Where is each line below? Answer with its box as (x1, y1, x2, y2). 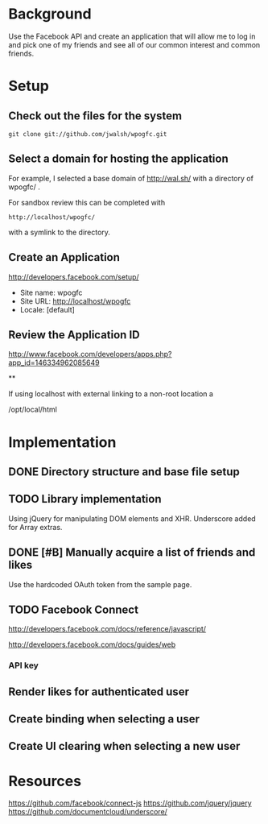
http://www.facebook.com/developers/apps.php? (8, 350, 172, 359)
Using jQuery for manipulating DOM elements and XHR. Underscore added (8, 513, 256, 524)
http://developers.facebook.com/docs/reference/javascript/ (8, 624, 207, 634)
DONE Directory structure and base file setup (8, 465, 240, 478)
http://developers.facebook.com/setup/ (8, 271, 139, 282)
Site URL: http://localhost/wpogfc (19, 296, 131, 306)
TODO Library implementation (8, 492, 162, 506)
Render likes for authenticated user (8, 685, 189, 698)
